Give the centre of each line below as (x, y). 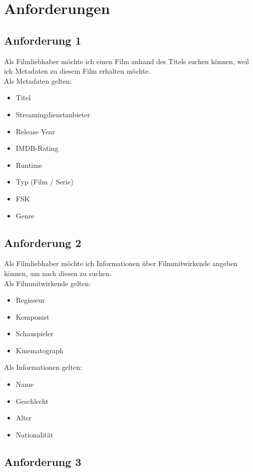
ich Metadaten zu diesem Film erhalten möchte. (77, 71)
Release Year (35, 131)
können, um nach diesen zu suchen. (58, 273)
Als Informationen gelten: (43, 367)
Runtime (29, 165)
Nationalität (34, 434)
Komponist (32, 316)
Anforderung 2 (43, 242)
